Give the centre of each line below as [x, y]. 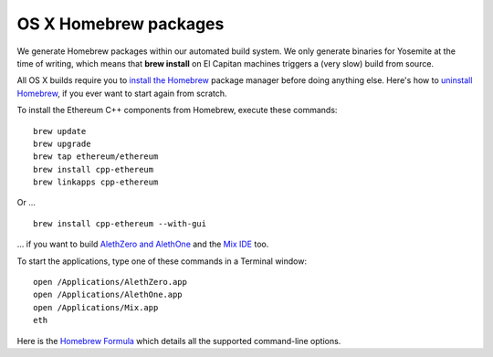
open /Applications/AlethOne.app [108, 295]
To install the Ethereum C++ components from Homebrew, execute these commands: [177, 110]
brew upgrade [62, 143]
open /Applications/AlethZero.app [110, 282]
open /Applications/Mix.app [96, 307]
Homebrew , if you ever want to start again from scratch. [122, 93]
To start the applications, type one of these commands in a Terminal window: [162, 261]
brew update [60, 131]
